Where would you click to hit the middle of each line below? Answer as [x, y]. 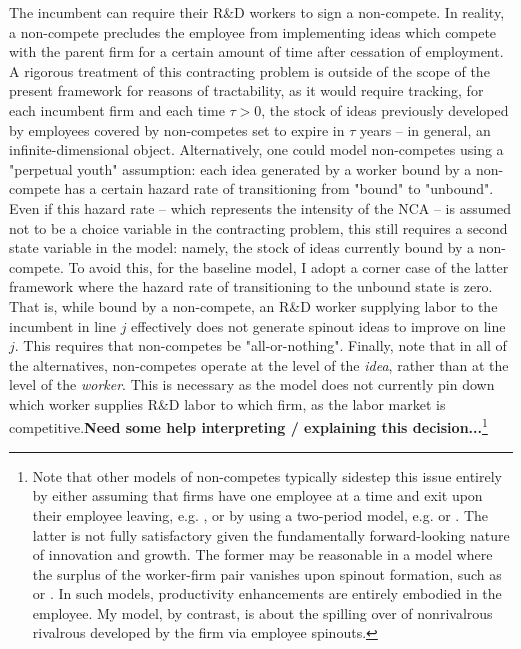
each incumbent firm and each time [117, 109]
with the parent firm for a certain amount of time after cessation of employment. [256, 51]
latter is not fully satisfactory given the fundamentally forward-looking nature [271, 534]
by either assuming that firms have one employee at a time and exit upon [257, 495]
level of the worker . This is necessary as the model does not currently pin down [252, 384]
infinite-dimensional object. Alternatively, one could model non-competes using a [256, 149]
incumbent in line [62, 325]
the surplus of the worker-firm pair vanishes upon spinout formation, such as [267, 573]
